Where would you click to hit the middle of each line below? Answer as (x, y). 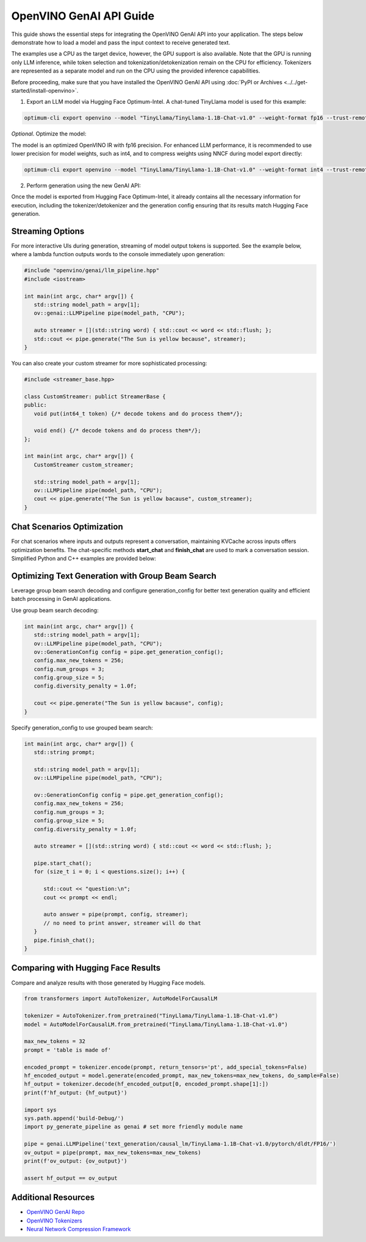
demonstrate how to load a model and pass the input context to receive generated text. (121, 42)
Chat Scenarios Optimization (67, 527)
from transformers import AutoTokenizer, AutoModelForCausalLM (121, 999)
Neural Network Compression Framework (79, 1229)
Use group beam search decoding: (55, 610)
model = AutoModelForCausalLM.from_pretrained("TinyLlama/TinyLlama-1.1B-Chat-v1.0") (156, 1024)
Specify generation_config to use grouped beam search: (82, 727)
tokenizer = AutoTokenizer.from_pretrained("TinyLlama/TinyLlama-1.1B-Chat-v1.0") (151, 1016)
